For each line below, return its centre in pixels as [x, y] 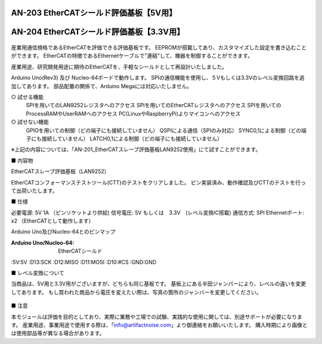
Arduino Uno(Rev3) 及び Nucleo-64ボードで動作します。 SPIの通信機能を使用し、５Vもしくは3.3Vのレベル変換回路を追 [158, 78]
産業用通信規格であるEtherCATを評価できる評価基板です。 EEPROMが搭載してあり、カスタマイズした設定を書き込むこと [159, 48]
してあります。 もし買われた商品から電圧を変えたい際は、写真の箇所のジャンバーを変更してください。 [136, 292]
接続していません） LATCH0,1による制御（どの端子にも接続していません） [132, 138]
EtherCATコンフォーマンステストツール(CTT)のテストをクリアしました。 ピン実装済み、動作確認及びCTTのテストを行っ [159, 182]
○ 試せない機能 [30, 122]
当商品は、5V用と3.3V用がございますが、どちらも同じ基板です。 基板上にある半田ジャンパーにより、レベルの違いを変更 [159, 284]
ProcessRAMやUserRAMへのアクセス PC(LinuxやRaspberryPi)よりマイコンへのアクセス [133, 114]
